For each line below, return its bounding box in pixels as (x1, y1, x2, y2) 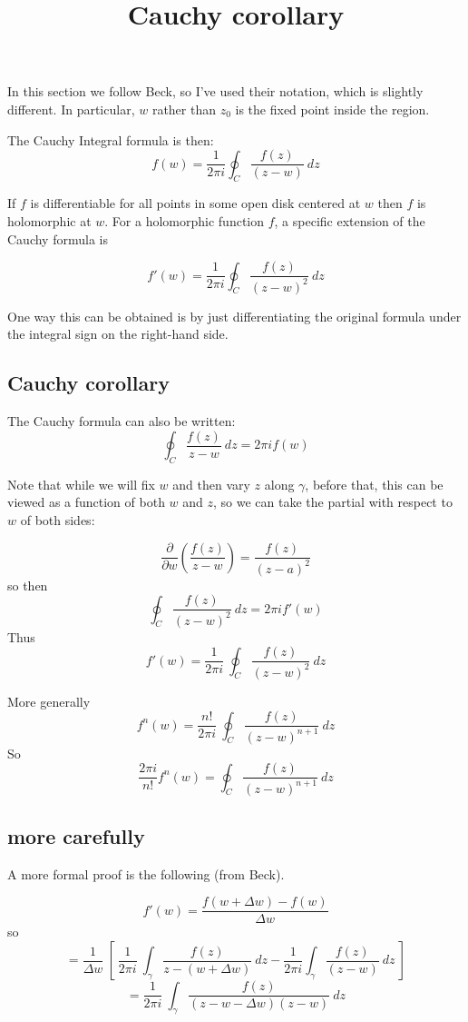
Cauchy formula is (7, 229, 108, 248)
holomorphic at (7, 212, 92, 231)
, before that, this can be (305, 474, 444, 493)
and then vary (172, 474, 250, 493)
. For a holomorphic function (104, 212, 265, 231)
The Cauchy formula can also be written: (7, 412, 236, 430)
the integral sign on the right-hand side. (7, 324, 229, 343)
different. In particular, (7, 99, 135, 118)
